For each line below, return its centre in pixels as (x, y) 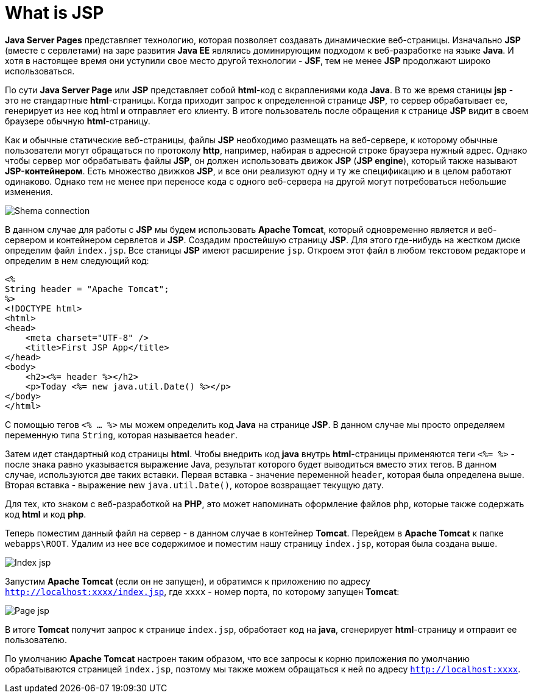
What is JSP (55, 13)
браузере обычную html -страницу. (78, 121)
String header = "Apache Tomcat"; (87, 289)
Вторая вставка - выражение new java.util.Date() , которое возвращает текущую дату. (194, 485)
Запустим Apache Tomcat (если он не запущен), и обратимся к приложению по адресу (188, 581)
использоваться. (40, 71)
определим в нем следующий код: (77, 260)
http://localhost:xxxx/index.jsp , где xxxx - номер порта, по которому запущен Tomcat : (202, 591)
